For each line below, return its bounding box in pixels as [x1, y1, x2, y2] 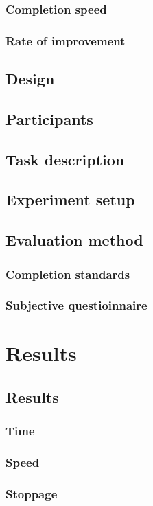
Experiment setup [5, 189, 135, 210]
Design [5, 68, 55, 89]
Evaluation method [5, 229, 143, 251]
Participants [5, 108, 93, 129]
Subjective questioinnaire [5, 297, 148, 314]
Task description [5, 148, 125, 170]
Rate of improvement [5, 32, 126, 49]
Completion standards [5, 265, 130, 282]
